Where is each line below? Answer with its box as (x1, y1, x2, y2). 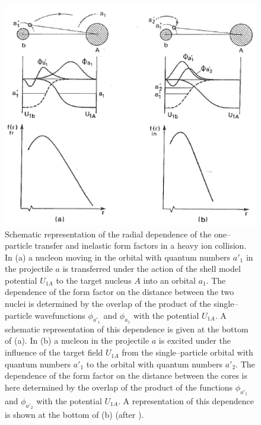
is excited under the (158, 334, 231, 347)
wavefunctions (34, 309, 85, 321)
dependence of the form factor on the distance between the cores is (5, 369, 248, 382)
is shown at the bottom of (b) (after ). (5, 408, 144, 421)
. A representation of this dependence (118, 395, 254, 407)
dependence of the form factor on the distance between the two (5, 286, 234, 298)
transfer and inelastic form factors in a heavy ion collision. (34, 239, 247, 252)
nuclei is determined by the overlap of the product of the (5, 297, 211, 310)
